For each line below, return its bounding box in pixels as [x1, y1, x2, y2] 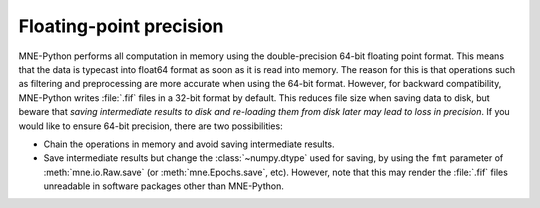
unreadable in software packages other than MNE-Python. [43, 180, 284, 192]
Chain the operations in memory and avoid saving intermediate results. [43, 138, 335, 150]
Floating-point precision [18, 15, 224, 37]
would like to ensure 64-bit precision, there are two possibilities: [18, 120, 284, 132]
